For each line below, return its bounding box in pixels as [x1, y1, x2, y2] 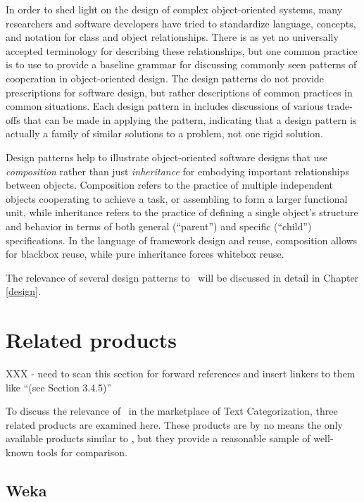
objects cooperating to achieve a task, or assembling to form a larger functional [6, 191, 348, 206]
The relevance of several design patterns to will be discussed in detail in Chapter [6, 270, 359, 284]
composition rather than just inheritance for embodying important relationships [6, 163, 349, 178]
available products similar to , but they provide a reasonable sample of [6, 431, 310, 446]
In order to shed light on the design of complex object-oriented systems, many [6, 2, 343, 16]
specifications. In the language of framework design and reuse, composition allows [6, 232, 358, 247]
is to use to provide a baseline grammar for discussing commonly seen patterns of [6, 57, 357, 72]
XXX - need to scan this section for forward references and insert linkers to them [6, 366, 356, 380]
